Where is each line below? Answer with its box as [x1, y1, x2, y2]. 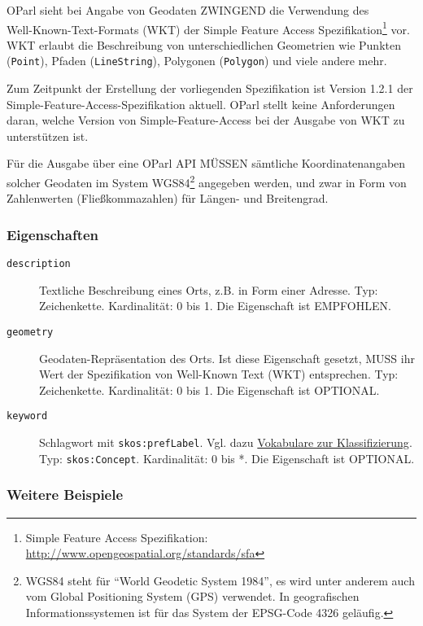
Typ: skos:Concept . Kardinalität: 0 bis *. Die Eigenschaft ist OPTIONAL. [39, 449, 415, 466]
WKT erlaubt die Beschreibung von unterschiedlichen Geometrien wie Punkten [7, 36, 401, 53]
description [7, 258, 71, 270]
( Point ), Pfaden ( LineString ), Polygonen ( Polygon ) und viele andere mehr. [7, 52, 387, 69]
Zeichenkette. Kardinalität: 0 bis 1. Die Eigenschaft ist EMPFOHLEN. [39, 297, 391, 314]
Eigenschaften [7, 224, 99, 244]
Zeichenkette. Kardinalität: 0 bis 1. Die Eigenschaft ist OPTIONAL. [39, 381, 380, 398]
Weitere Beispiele [7, 484, 124, 505]
